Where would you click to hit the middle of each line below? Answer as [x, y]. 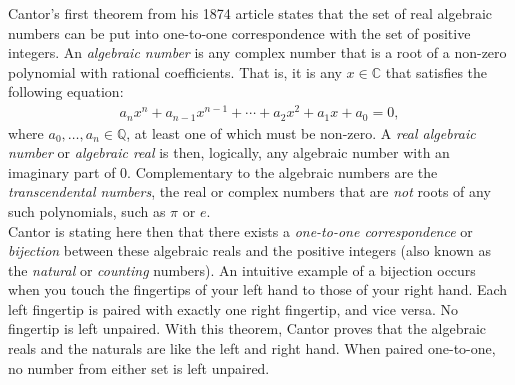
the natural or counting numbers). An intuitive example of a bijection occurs [242, 269]
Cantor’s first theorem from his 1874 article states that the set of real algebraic [250, 13]
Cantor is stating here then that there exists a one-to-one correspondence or [240, 230]
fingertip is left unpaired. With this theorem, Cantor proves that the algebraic [247, 328]
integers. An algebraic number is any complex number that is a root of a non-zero [257, 52]
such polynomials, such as [87, 210]
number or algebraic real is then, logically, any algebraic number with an [229, 152]
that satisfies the [436, 71]
